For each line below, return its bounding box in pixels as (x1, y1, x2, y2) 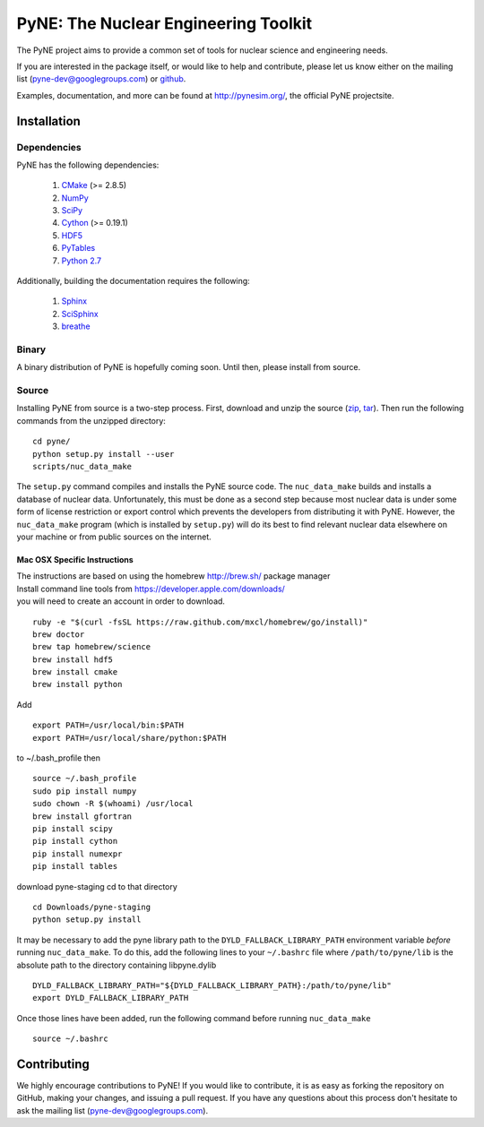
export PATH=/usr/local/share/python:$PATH (32, 733, 227, 743)
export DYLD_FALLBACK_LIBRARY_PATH (32, 993, 189, 1003)
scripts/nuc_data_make (32, 461, 133, 472)
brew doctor (32, 629, 85, 640)
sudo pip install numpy (32, 786, 137, 796)
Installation (16, 113, 81, 129)
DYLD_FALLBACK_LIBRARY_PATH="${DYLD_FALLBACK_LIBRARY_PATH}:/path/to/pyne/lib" (32, 980, 392, 990)
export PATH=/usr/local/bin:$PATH (32, 720, 184, 730)
